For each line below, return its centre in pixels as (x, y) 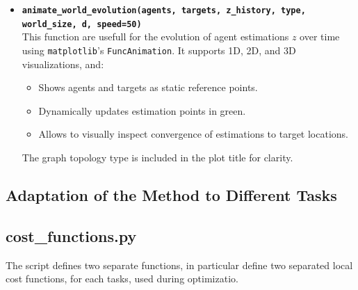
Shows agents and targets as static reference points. (148, 87)
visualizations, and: (63, 64)
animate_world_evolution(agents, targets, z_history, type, (164, 10)
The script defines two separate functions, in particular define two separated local (179, 265)
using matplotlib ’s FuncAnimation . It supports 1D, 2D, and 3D (159, 50)
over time (320, 37)
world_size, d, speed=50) (82, 24)
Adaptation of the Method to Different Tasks (171, 194)
